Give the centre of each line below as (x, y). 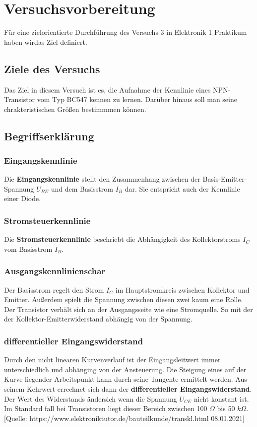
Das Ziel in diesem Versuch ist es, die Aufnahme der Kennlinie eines (107, 89)
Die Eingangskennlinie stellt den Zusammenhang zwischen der (102, 179)
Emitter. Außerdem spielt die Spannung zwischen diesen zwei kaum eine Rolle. (124, 299)
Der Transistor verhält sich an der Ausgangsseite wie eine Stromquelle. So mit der (128, 309)
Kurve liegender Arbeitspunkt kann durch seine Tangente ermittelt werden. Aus (126, 379)
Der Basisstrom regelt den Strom (54, 289)
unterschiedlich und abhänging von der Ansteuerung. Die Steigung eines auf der (125, 369)
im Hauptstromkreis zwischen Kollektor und (182, 289)
